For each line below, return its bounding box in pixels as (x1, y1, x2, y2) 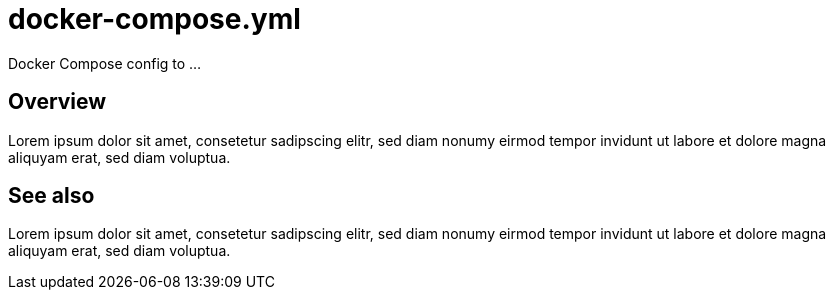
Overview (8, 89, 107, 115)
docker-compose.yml (8, 2, 301, 36)
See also (8, 183, 95, 209)
